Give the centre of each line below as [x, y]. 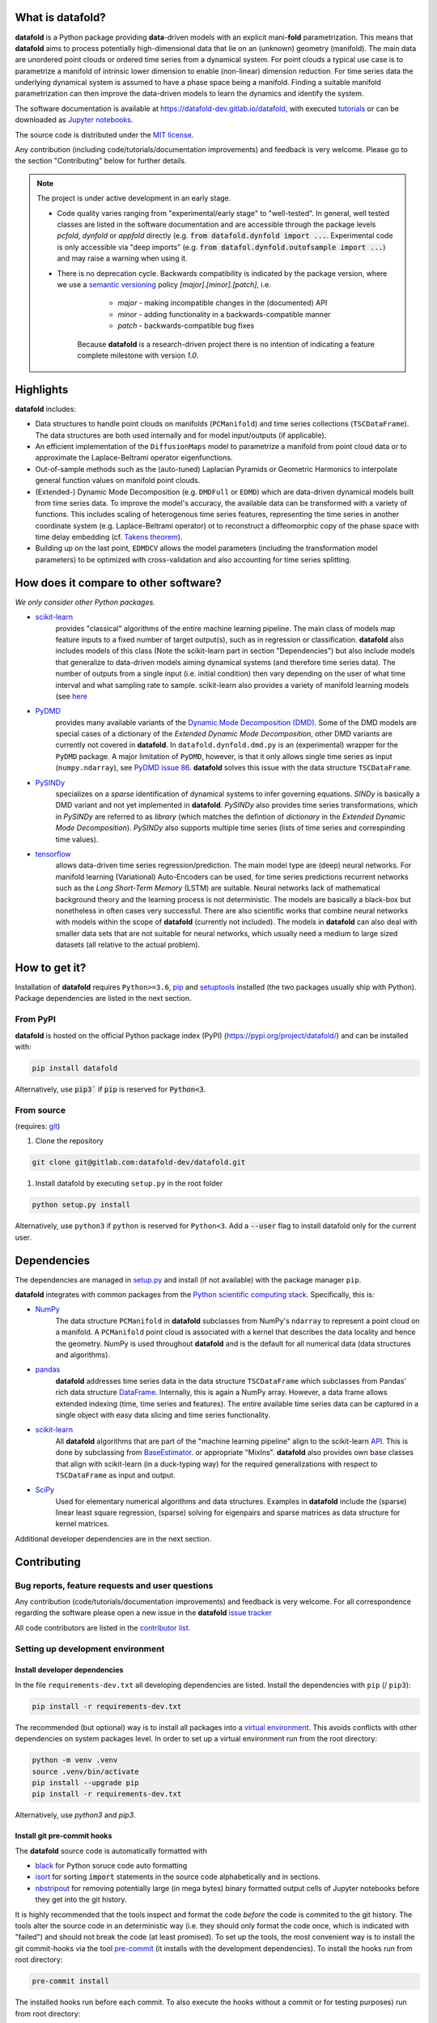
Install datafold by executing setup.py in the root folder [129, 1183]
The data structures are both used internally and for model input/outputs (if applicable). [181, 435]
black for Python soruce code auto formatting [111, 1866]
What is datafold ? [61, 17]
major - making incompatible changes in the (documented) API [223, 303]
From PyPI [36, 1020]
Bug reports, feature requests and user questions [114, 1585]
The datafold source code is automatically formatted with [111, 1851]
